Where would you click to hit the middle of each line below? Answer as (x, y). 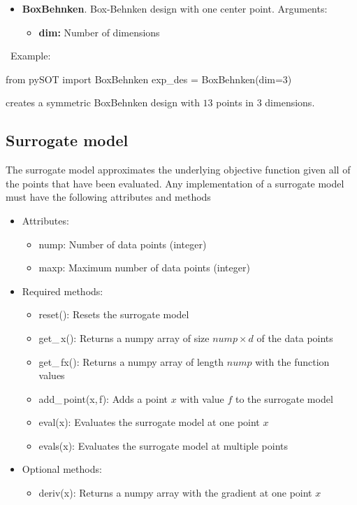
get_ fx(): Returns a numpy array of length (131, 361)
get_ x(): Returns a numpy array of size (124, 337)
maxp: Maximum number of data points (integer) (144, 268)
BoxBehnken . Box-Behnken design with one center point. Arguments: (175, 8)
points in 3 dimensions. (265, 102)
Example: (30, 56)
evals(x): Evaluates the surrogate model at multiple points (163, 445)
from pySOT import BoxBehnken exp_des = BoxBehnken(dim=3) (149, 79)
